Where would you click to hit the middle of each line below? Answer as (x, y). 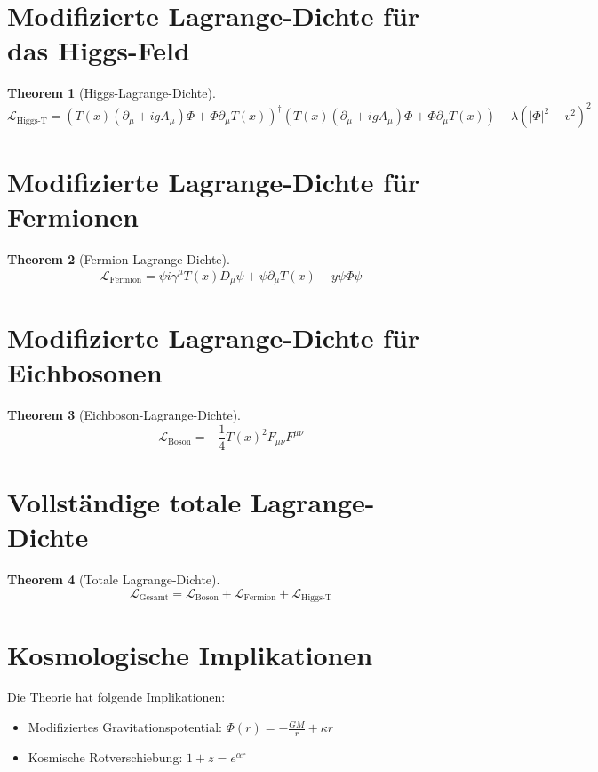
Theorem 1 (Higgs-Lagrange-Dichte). (112, 93)
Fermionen (73, 216)
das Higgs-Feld (99, 50)
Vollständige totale (124, 502)
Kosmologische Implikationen (190, 654)
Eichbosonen (85, 372)
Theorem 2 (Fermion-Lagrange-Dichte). (119, 258)
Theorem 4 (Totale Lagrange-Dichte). (114, 579)
